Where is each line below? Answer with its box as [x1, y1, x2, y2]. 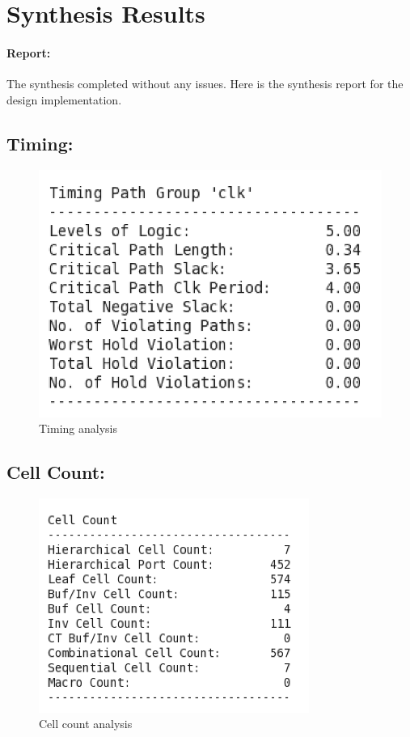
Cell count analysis [39, 715, 133, 732]
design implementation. [6, 91, 122, 108]
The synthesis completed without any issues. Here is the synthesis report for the [6, 75, 404, 92]
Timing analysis [39, 420, 117, 437]
